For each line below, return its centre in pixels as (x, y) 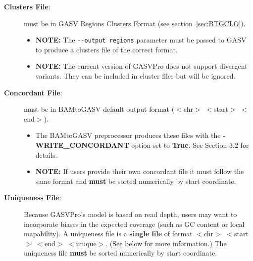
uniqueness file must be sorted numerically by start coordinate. (121, 253)
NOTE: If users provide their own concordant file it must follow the (140, 171)
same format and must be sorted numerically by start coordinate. (136, 181)
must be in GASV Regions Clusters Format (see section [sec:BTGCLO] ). (135, 23)
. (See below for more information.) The (166, 243)
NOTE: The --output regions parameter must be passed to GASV (141, 40)
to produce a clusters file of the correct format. (106, 49)
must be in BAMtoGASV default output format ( (99, 109)
